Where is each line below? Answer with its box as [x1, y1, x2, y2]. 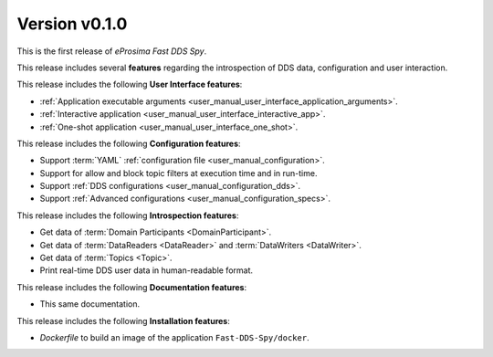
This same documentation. [39, 299, 141, 310]
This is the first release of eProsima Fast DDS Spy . [16, 46, 207, 57]
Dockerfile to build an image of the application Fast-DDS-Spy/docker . [39, 331, 309, 342]
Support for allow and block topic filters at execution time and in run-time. [39, 167, 318, 178]
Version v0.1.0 [16, 14, 128, 34]
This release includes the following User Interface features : [16, 79, 243, 90]
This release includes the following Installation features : [16, 315, 230, 326]
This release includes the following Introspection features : [16, 210, 239, 221]
